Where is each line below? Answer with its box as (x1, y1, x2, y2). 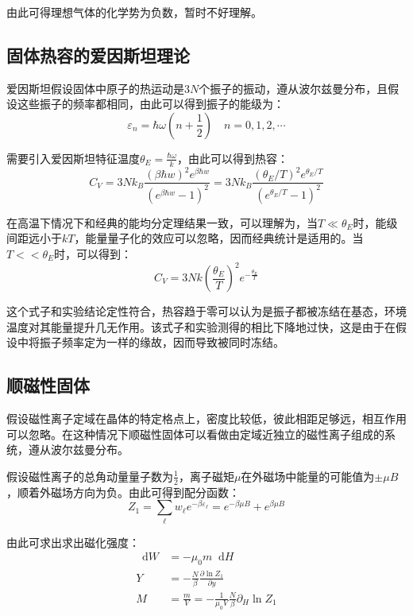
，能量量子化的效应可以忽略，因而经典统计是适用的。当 (74, 230, 364, 246)
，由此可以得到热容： (177, 149, 288, 166)
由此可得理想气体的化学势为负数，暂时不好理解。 (6, 4, 262, 20)
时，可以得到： (54, 245, 133, 262)
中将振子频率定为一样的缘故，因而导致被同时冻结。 (17, 334, 284, 351)
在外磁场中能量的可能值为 (241, 467, 375, 484)
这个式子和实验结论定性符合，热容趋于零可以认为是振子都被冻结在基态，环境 (6, 303, 407, 319)
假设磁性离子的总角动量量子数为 (6, 467, 173, 484)
